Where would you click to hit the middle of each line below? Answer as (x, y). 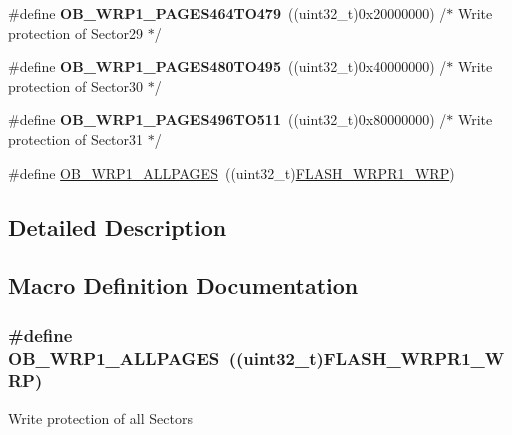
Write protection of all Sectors (100, 417)
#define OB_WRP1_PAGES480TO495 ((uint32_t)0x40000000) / (227, 66)
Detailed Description (117, 226)
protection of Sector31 (76, 138)
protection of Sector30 (76, 85)
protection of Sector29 (76, 32)
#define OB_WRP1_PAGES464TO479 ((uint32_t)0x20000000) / (227, 13)
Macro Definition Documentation (183, 285)
